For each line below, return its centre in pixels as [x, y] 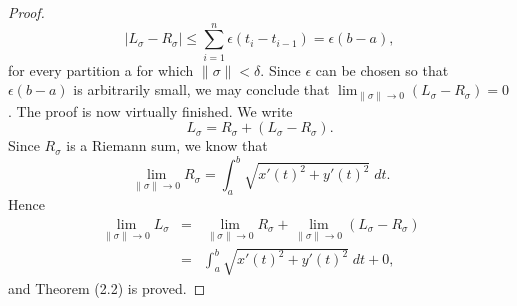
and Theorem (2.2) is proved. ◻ [107, 287]
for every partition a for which [101, 69]
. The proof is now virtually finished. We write [150, 110]
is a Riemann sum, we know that [167, 145]
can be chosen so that [382, 69]
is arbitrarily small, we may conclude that [201, 89]
